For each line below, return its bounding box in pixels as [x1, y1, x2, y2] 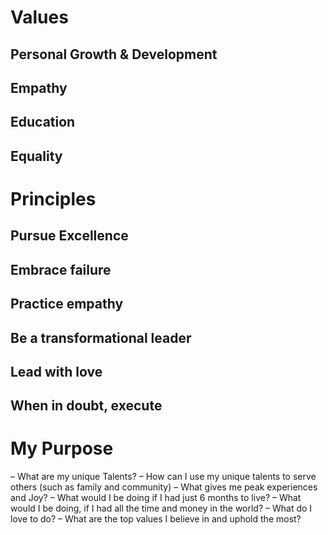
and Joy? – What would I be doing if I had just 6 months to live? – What [10, 492, 302, 504]
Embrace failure [10, 261, 112, 278]
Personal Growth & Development [10, 46, 218, 63]
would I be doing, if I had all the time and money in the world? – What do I [10, 502, 313, 515]
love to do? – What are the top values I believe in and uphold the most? [10, 513, 302, 525]
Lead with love [10, 363, 103, 380]
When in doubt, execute [10, 397, 163, 415]
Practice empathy [10, 296, 124, 313]
